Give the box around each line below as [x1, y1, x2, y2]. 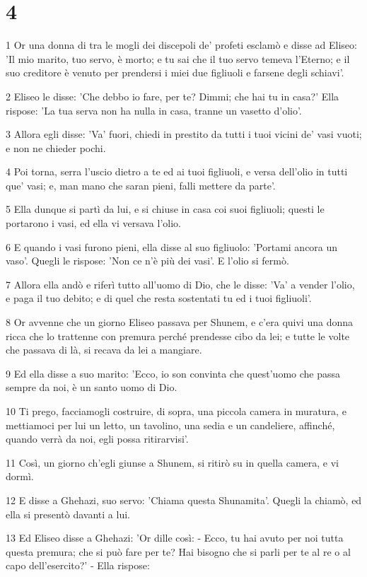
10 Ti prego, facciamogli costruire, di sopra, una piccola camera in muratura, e [6, 404, 346, 418]
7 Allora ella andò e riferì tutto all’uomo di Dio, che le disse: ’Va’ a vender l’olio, [6, 276, 355, 291]
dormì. [6, 469, 34, 484]
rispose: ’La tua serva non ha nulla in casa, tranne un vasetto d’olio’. [6, 103, 302, 117]
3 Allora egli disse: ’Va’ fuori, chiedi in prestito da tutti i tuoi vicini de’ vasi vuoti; [6, 127, 362, 141]
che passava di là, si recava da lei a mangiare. [6, 342, 202, 357]
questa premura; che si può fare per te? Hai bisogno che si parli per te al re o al [6, 544, 351, 559]
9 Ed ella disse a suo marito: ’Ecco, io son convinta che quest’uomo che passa [6, 366, 341, 380]
